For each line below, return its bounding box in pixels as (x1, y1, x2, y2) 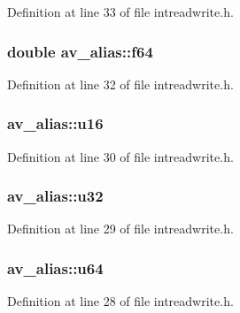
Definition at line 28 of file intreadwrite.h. (7, 292, 234, 310)
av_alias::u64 (7, 256, 104, 279)
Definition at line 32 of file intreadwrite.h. (7, 74, 234, 93)
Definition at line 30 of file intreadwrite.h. (7, 147, 234, 165)
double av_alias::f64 (7, 40, 153, 62)
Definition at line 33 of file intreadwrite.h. (7, 3, 234, 20)
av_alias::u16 (7, 112, 104, 134)
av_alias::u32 (7, 185, 104, 207)
